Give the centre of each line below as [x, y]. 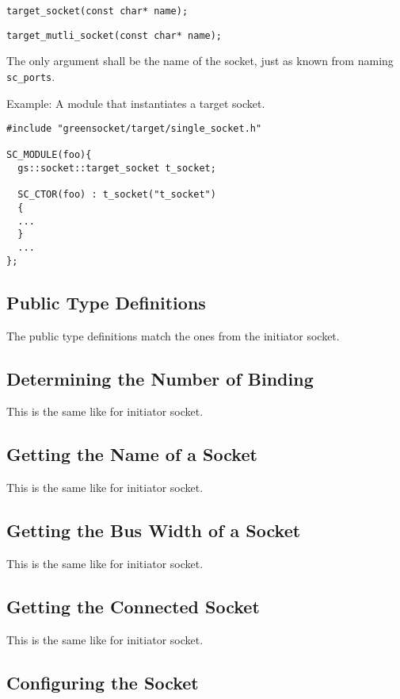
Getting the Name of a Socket [132, 454]
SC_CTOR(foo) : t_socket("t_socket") [117, 195]
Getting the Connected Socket [133, 606]
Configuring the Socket [103, 682]
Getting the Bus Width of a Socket [154, 530]
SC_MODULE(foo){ [49, 155]
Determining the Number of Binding [160, 378]
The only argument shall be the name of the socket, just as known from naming [200, 61]
